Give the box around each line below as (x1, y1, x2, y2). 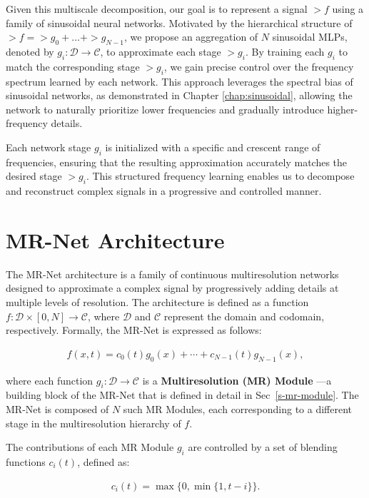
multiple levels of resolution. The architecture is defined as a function (6, 295, 309, 310)
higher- (327, 101, 358, 116)
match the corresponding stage (6, 59, 140, 73)
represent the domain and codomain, (163, 308, 325, 323)
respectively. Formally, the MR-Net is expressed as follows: (6, 322, 262, 337)
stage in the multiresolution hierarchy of (6, 415, 181, 430)
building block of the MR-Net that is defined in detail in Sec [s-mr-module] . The (6, 387, 359, 402)
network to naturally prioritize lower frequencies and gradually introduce (6, 101, 324, 116)
